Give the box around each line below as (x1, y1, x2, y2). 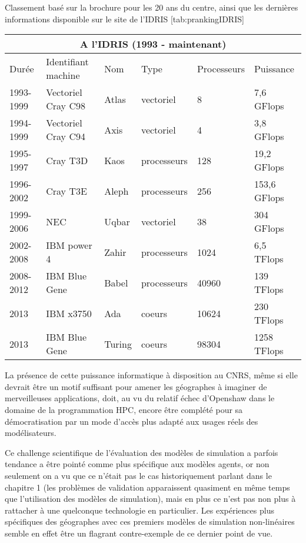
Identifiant (46, 55, 89, 69)
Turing (104, 337, 132, 351)
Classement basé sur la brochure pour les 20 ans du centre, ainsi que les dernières (5, 1, 298, 13)
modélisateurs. (5, 427, 56, 439)
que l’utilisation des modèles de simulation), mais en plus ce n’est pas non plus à (5, 492, 296, 505)
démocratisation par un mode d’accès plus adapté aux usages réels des (5, 415, 258, 427)
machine (46, 68, 80, 82)
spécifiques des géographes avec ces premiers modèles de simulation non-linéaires (5, 515, 295, 528)
